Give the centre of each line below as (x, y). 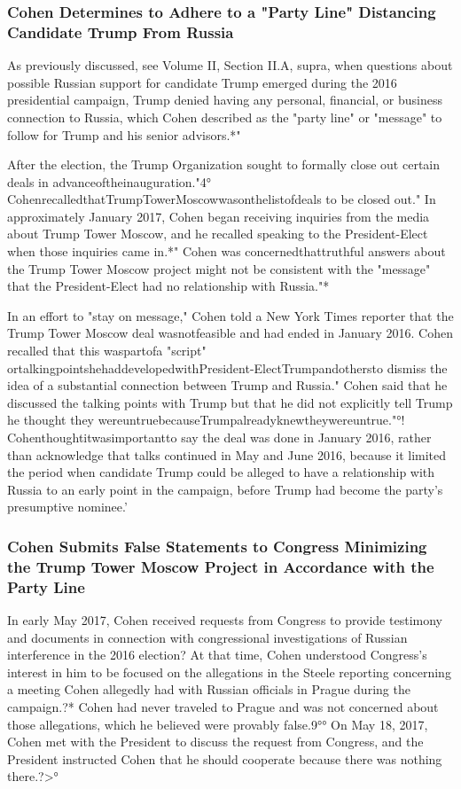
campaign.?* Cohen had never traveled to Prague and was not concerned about (223, 707)
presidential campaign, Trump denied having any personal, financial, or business (225, 100)
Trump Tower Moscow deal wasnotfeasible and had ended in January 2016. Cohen (230, 333)
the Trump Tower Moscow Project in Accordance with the (221, 566)
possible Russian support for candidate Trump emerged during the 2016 (202, 82)
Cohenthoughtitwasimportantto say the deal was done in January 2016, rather (219, 437)
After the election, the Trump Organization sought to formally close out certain (224, 164)
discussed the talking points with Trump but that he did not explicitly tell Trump (230, 402)
